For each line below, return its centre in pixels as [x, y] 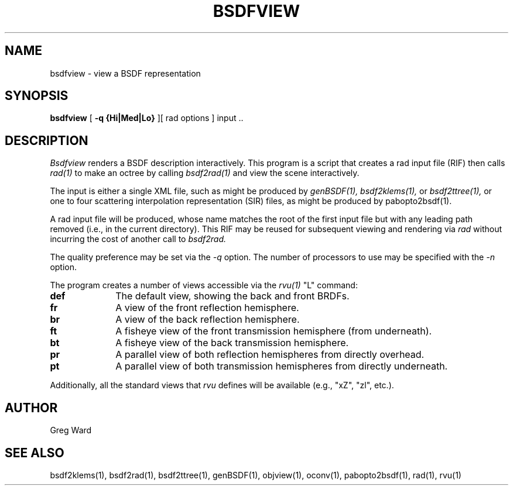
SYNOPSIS [37, 96]
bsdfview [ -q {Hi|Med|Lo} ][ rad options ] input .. [147, 118]
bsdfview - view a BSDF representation [125, 73]
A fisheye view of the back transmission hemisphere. [232, 343]
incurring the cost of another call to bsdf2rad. [138, 239]
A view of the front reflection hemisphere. [207, 308]
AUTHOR [31, 408]
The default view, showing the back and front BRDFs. [232, 296]
